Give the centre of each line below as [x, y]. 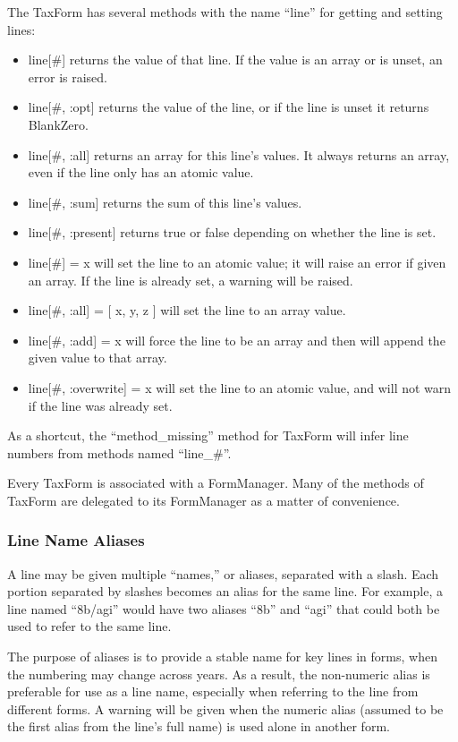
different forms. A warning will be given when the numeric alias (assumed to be [225, 708]
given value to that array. [98, 358]
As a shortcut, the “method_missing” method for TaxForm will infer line [208, 435]
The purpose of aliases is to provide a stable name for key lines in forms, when [222, 657]
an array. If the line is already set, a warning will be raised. [191, 280]
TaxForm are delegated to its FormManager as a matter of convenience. [204, 500]
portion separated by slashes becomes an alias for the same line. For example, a [225, 591]
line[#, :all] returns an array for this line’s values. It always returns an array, [239, 154]
